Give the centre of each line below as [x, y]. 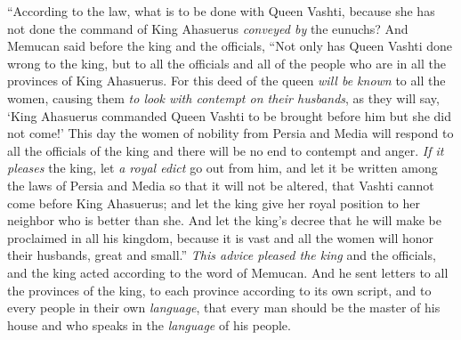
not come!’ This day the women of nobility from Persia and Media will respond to [230, 133]
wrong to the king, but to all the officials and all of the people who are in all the [226, 63]
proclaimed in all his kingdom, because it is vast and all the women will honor [221, 237]
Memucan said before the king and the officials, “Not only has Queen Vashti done [230, 46]
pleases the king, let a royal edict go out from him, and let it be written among [222, 168]
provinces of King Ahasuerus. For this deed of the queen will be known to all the [226, 81]
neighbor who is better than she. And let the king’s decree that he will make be [224, 220]
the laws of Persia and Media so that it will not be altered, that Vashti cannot [221, 185]
